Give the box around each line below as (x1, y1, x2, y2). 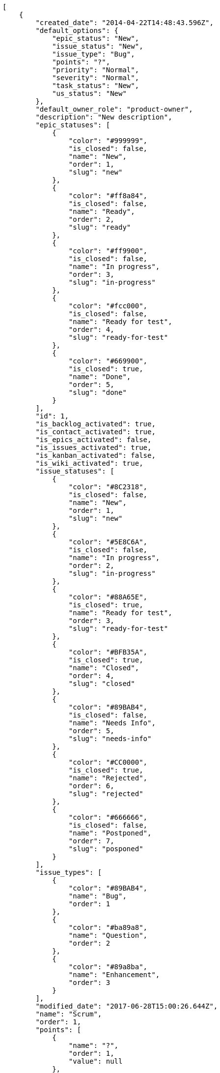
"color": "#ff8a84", (68, 192, 148, 200)
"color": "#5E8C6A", (68, 538, 148, 546)
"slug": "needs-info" (68, 735, 152, 743)
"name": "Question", (68, 931, 148, 939)
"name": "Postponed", (68, 829, 152, 837)
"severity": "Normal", (52, 74, 139, 82)
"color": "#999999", (68, 137, 148, 145)
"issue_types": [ (35, 868, 102, 876)
